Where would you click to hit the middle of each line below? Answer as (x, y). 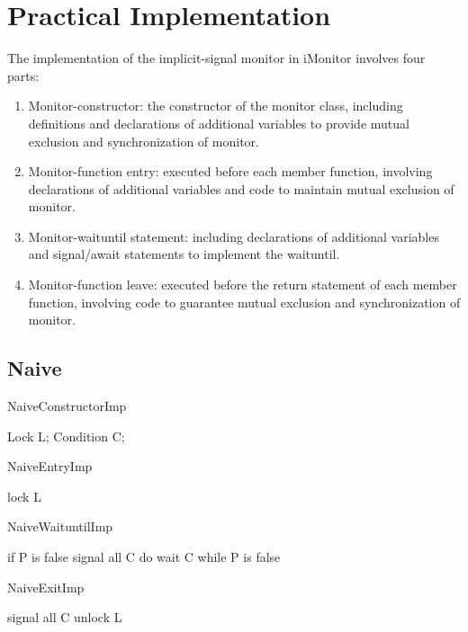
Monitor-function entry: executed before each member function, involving (230, 171)
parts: (23, 75)
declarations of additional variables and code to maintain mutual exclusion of (241, 188)
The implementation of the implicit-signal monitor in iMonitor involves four (216, 58)
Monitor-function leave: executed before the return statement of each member (243, 285)
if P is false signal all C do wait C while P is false (144, 557)
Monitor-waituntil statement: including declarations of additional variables (234, 236)
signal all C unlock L (65, 617)
